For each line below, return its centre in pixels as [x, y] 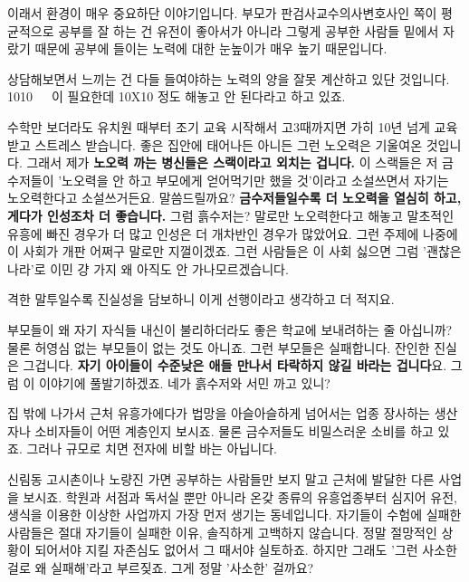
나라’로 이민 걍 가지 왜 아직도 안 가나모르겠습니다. [148, 268]
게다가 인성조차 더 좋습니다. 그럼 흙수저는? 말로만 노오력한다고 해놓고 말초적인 [231, 215]
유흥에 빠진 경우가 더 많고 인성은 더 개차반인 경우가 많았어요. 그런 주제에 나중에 [233, 233]
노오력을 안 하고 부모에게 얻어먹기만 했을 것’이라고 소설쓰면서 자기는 [255, 180]
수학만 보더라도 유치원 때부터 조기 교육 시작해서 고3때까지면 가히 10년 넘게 [219, 126]
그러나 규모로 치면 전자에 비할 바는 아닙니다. [152, 448]
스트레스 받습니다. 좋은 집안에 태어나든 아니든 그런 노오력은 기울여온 [229, 144]
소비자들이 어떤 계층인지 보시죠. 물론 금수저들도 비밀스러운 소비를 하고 [234, 430]
